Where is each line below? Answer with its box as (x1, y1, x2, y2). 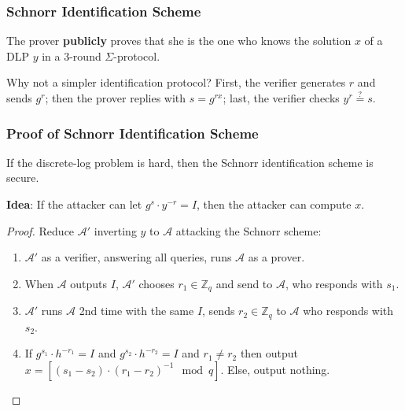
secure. (6, 169, 39, 186)
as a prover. (248, 249, 305, 265)
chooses (138, 275, 175, 291)
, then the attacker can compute (197, 196, 352, 212)
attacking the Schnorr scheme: (175, 222, 322, 239)
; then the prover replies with (45, 90, 186, 106)
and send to (215, 275, 273, 291)
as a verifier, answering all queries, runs (41, 249, 232, 265)
